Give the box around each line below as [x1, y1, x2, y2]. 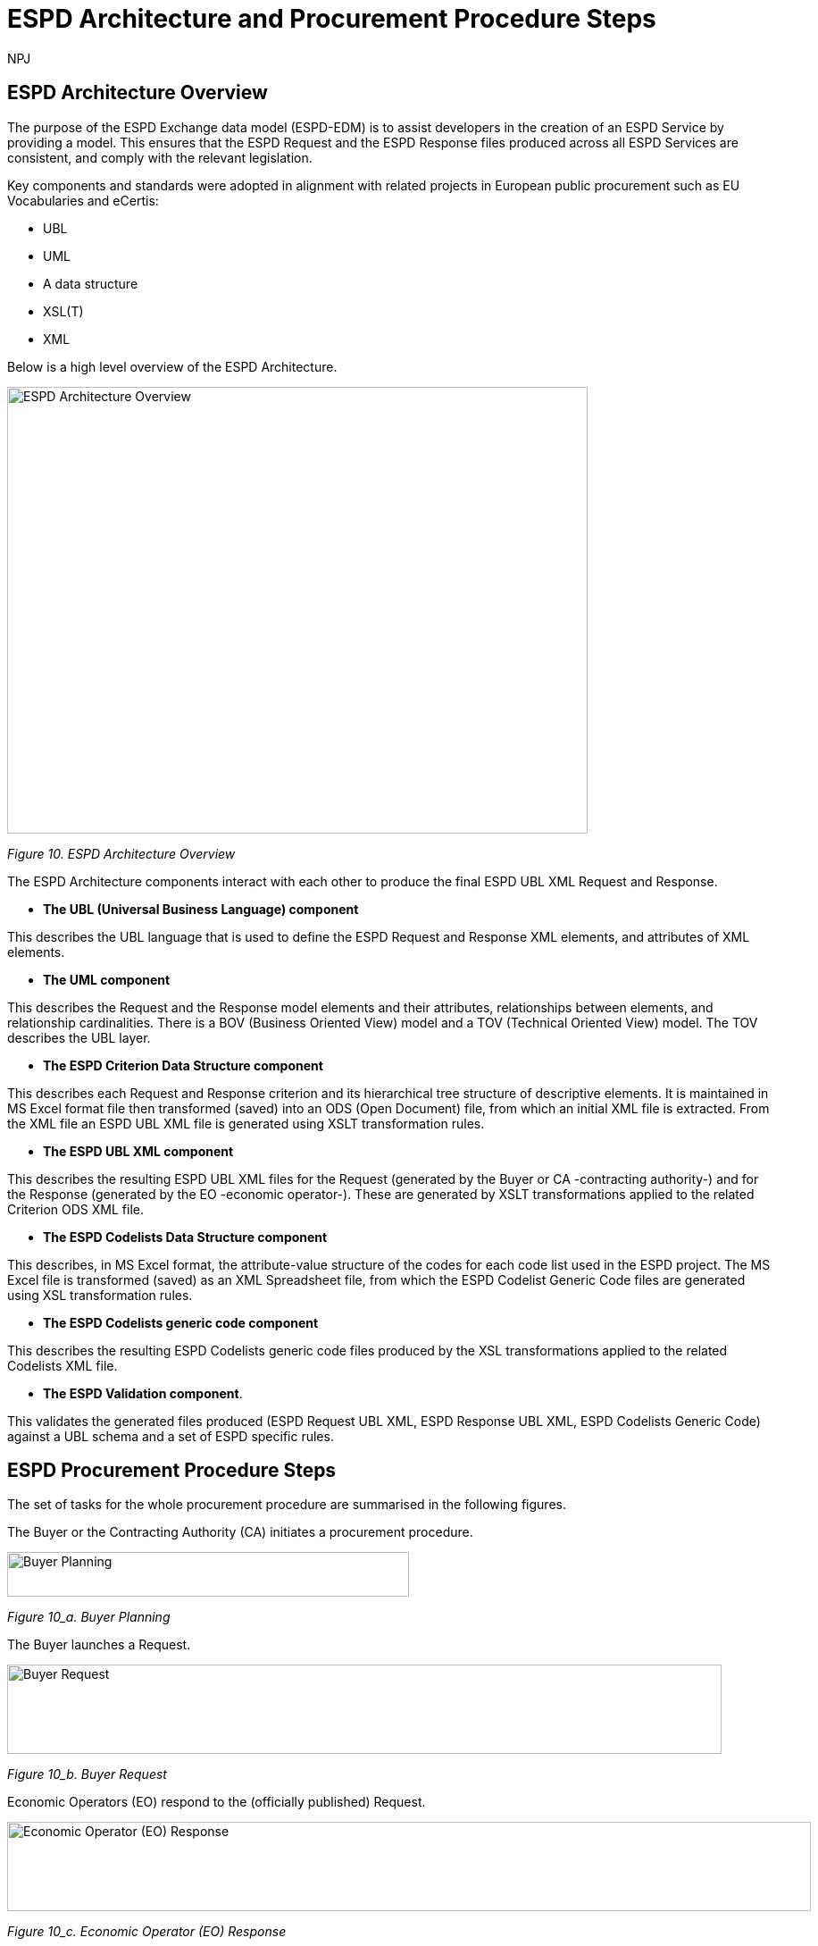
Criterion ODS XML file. [7, 1201, 144, 1217]
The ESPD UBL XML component [43, 1143, 234, 1159]
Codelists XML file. [7, 1357, 118, 1373]
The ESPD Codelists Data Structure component [43, 1229, 328, 1245]
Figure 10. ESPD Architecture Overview [7, 845, 236, 861]
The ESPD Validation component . [43, 1385, 243, 1401]
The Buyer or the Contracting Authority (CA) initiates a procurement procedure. [7, 1524, 473, 1540]
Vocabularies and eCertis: [7, 192, 159, 208]
